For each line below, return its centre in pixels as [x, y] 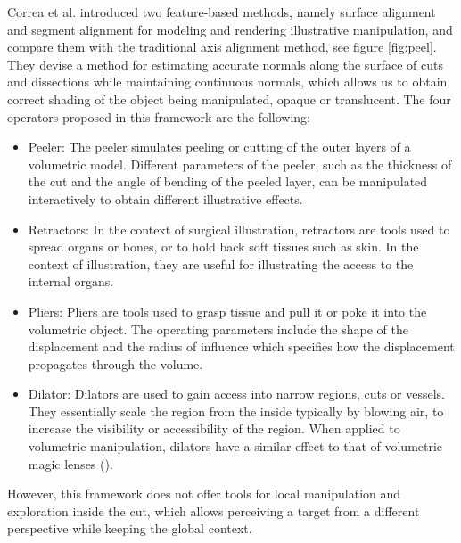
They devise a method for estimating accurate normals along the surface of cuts [225, 64]
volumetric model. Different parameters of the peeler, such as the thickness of [240, 164]
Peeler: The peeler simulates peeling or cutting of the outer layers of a [219, 147]
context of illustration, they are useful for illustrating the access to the [221, 263]
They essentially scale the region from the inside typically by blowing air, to [236, 411]
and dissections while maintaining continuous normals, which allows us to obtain [227, 82]
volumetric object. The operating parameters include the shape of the [218, 329]
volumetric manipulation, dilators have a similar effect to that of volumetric [235, 446]
